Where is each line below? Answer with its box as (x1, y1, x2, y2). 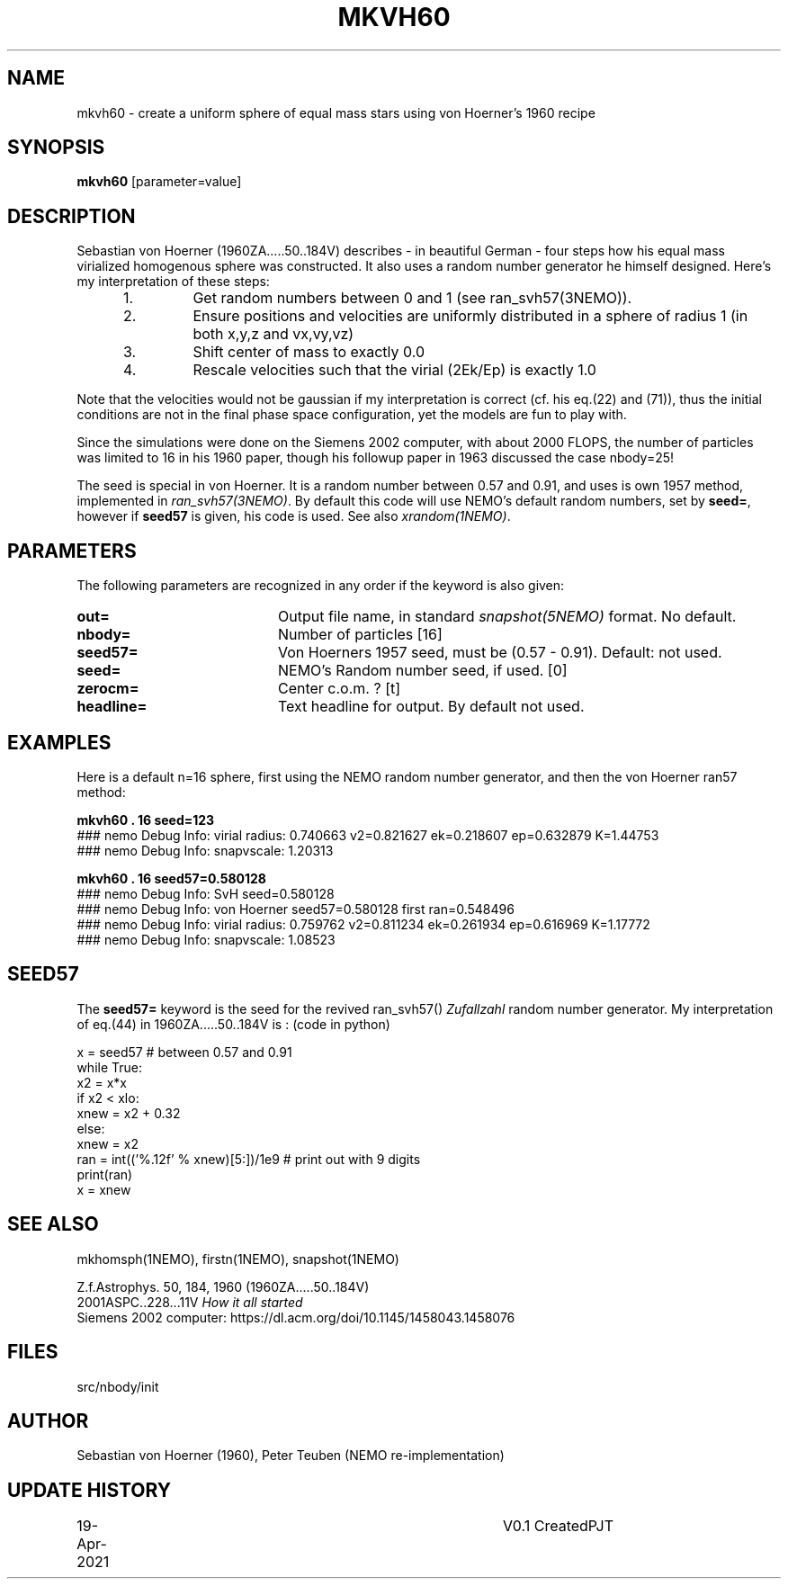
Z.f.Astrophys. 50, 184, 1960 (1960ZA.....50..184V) (76, 1278, 370, 1295)
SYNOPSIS (7, 136, 105, 159)
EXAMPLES (7, 730, 112, 754)
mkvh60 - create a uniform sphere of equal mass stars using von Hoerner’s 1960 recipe (76, 104, 595, 121)
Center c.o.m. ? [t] (277, 679, 401, 698)
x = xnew (76, 1181, 131, 1197)
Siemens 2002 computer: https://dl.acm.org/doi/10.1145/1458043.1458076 (76, 1309, 515, 1325)
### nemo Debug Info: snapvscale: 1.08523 (76, 931, 336, 947)
